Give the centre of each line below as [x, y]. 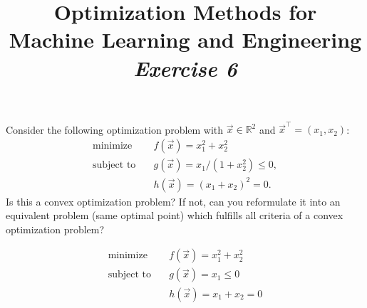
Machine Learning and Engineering [185, 39]
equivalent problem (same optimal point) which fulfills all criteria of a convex [175, 215]
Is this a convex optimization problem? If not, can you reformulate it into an [173, 201]
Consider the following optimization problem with [115, 129]
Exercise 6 [185, 68]
